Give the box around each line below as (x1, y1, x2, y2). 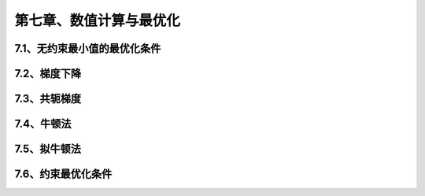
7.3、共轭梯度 (14, 92, 82, 105)
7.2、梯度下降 (14, 67, 82, 80)
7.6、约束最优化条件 (14, 168, 113, 181)
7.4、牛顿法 (14, 117, 72, 131)
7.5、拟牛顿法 (14, 142, 82, 156)
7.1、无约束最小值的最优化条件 (14, 42, 161, 55)
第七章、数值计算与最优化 (14, 12, 181, 29)
